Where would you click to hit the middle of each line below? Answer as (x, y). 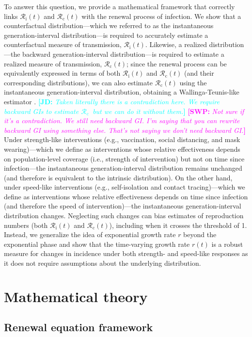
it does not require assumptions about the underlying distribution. (102, 263)
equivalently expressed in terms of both (62, 73)
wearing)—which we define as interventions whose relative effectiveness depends (122, 149)
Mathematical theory (76, 296)
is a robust (227, 244)
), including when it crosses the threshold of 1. (178, 225)
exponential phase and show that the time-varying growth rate (97, 244)
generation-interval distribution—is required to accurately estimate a (106, 35)
